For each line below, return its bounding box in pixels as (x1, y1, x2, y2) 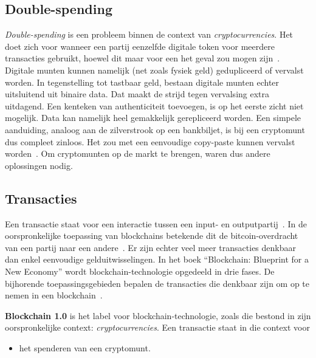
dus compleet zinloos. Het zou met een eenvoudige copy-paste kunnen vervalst (5, 135, 295, 148)
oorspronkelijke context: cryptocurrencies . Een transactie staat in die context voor (5, 321, 310, 334)
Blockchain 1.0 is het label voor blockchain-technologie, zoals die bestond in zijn (5, 309, 311, 322)
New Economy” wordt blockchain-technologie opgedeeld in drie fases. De (5, 264, 275, 277)
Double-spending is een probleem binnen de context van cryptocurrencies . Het (5, 28, 294, 41)
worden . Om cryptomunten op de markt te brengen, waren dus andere (5, 147, 270, 160)
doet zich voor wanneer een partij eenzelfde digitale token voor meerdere (5, 40, 275, 52)
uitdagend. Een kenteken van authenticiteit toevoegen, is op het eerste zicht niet (5, 99, 304, 112)
